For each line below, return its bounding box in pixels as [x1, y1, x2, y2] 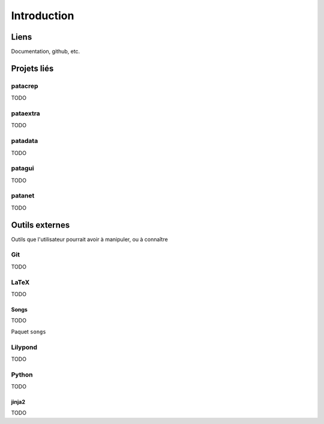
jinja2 [11, 398, 26, 405]
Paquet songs [11, 328, 46, 335]
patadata [11, 137, 38, 145]
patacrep [11, 82, 38, 90]
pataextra [11, 109, 40, 117]
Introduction [11, 9, 74, 22]
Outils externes [11, 220, 70, 230]
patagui [11, 164, 34, 172]
